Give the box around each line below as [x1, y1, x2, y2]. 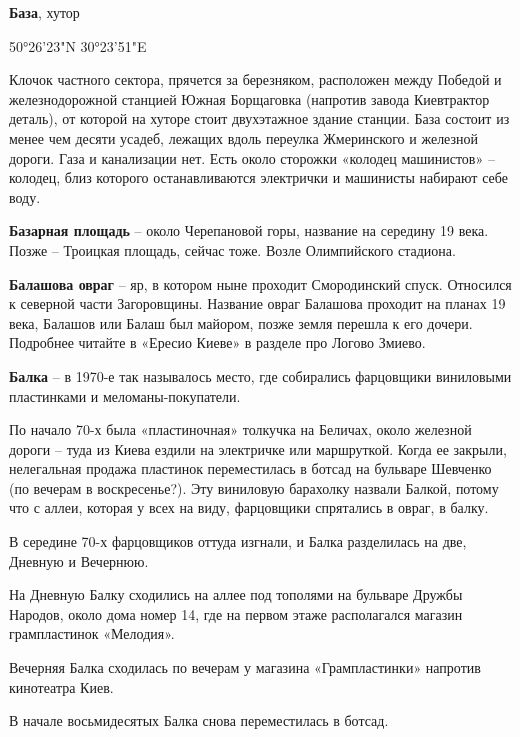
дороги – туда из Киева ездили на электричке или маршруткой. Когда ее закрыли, [9, 438, 507, 459]
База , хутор [9, 2, 80, 22]
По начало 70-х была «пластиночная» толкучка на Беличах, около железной [9, 419, 472, 440]
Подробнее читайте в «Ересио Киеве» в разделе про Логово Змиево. [9, 332, 426, 353]
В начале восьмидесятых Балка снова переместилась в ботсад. [9, 710, 389, 731]
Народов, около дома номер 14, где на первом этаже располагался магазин [9, 603, 463, 624]
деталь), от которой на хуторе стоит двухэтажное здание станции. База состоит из [9, 108, 510, 129]
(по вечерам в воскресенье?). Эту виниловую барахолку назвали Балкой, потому [9, 477, 499, 498]
